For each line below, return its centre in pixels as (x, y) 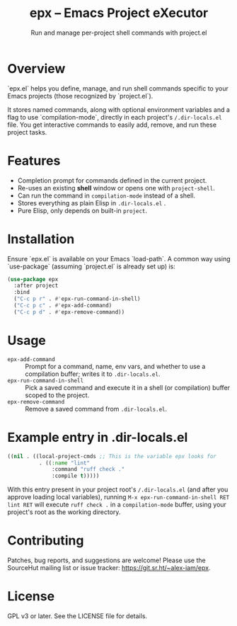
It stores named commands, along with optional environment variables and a (118, 109)
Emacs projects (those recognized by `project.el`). (80, 96)
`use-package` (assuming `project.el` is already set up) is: (91, 266)
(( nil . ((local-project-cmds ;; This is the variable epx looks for (112, 456)
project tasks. (27, 132)
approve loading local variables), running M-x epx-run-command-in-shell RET (118, 497)
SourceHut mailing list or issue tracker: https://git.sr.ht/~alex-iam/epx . (109, 568)
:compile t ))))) (76, 476)
